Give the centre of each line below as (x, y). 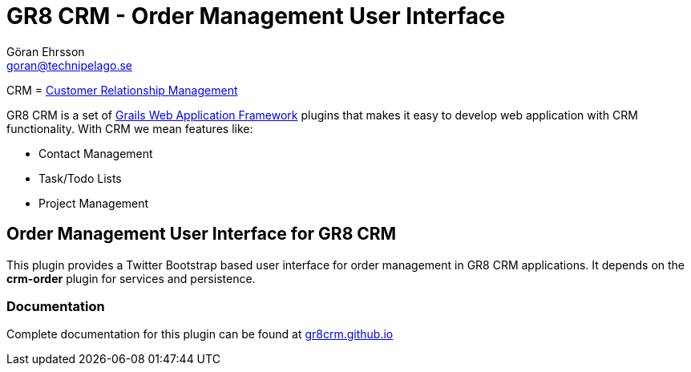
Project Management (94, 203)
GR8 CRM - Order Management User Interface (256, 16)
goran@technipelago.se (70, 65)
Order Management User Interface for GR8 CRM (202, 234)
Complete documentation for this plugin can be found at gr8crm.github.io (200, 334)
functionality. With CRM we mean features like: (130, 128)
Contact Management (96, 153)
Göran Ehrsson (46, 51)
